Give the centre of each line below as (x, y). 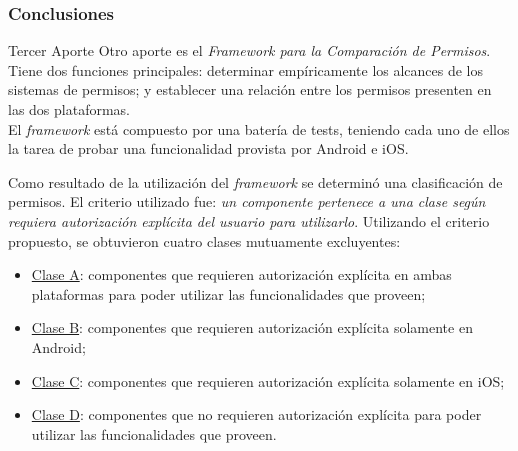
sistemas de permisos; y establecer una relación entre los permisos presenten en (250, 89)
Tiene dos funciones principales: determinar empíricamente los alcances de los (246, 69)
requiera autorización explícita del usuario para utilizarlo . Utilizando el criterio (249, 220)
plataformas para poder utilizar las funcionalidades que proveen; (228, 293)
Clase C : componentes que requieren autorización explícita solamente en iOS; (268, 380)
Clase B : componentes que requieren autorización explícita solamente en (252, 327)
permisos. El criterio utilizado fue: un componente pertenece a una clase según (247, 201)
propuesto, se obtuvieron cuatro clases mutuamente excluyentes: (204, 240)
